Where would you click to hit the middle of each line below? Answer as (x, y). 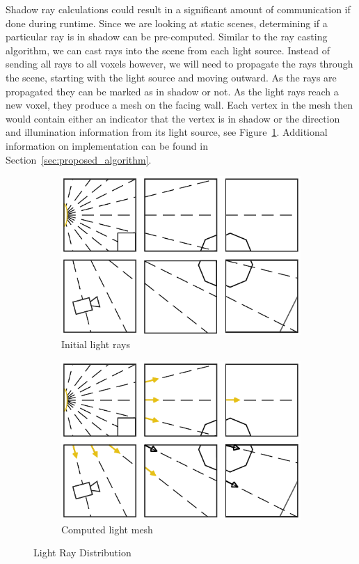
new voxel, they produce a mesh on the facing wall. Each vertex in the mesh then (179, 105)
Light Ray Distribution (82, 553)
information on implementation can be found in (107, 145)
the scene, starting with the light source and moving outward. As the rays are (171, 77)
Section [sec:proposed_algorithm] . (79, 159)
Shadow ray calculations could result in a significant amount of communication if (178, 9)
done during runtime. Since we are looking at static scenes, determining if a (167, 23)
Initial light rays (96, 344)
